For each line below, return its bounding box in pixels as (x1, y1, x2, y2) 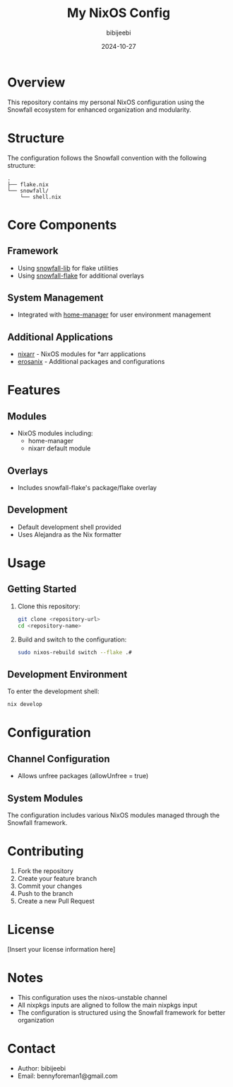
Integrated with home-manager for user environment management (17, 310, 211, 319)
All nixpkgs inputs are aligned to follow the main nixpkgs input (17, 1001, 198, 1009)
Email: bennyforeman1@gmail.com (17, 1071, 118, 1080)
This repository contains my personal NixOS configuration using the (7, 98, 205, 106)
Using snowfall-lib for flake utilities (17, 263, 119, 272)
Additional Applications (7, 331, 113, 343)
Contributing (7, 843, 84, 860)
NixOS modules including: (17, 429, 93, 438)
